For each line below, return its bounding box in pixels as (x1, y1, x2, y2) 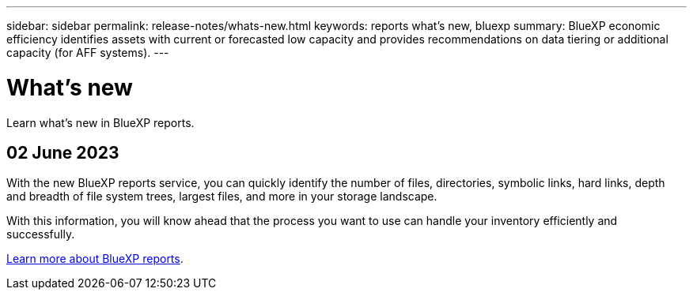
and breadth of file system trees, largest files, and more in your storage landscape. (6, 189, 437, 204)
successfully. (6, 227, 75, 242)
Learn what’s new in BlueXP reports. (6, 115, 195, 129)
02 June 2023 (6, 142, 119, 163)
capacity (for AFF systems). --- (6, 46, 169, 59)
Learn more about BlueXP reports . (6, 252, 184, 266)
